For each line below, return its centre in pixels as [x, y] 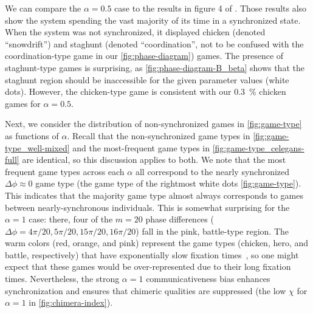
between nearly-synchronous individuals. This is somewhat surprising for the [147, 207]
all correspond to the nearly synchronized [212, 171]
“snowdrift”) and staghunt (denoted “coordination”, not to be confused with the [154, 43]
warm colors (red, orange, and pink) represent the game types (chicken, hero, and [157, 243]
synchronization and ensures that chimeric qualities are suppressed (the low [146, 290]
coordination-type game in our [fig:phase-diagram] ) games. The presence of [144, 56]
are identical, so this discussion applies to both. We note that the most [154, 160]
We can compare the [43, 8]
